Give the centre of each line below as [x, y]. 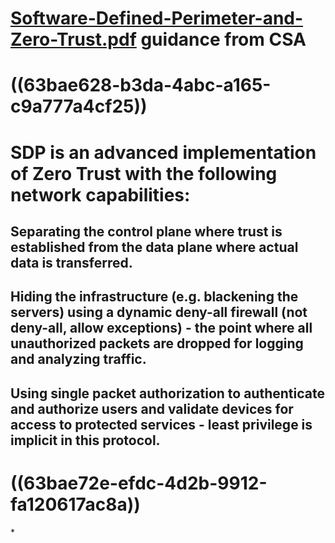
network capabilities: [100, 194]
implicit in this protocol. [85, 440]
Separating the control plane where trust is [146, 231]
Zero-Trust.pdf [73, 39]
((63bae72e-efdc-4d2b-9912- [139, 483]
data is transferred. [71, 262]
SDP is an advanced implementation [163, 152]
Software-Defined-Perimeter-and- [157, 18]
